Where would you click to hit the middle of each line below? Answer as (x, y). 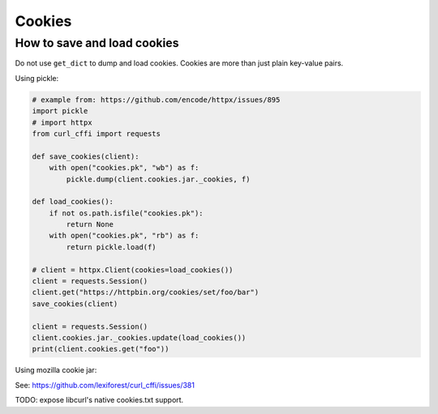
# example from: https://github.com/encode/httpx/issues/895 (156, 100)
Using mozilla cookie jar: (56, 370)
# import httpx (62, 122)
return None (90, 224)
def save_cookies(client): (86, 156)
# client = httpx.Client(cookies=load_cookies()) (133, 270)
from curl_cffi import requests (97, 133)
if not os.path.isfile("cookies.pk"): (126, 213)
